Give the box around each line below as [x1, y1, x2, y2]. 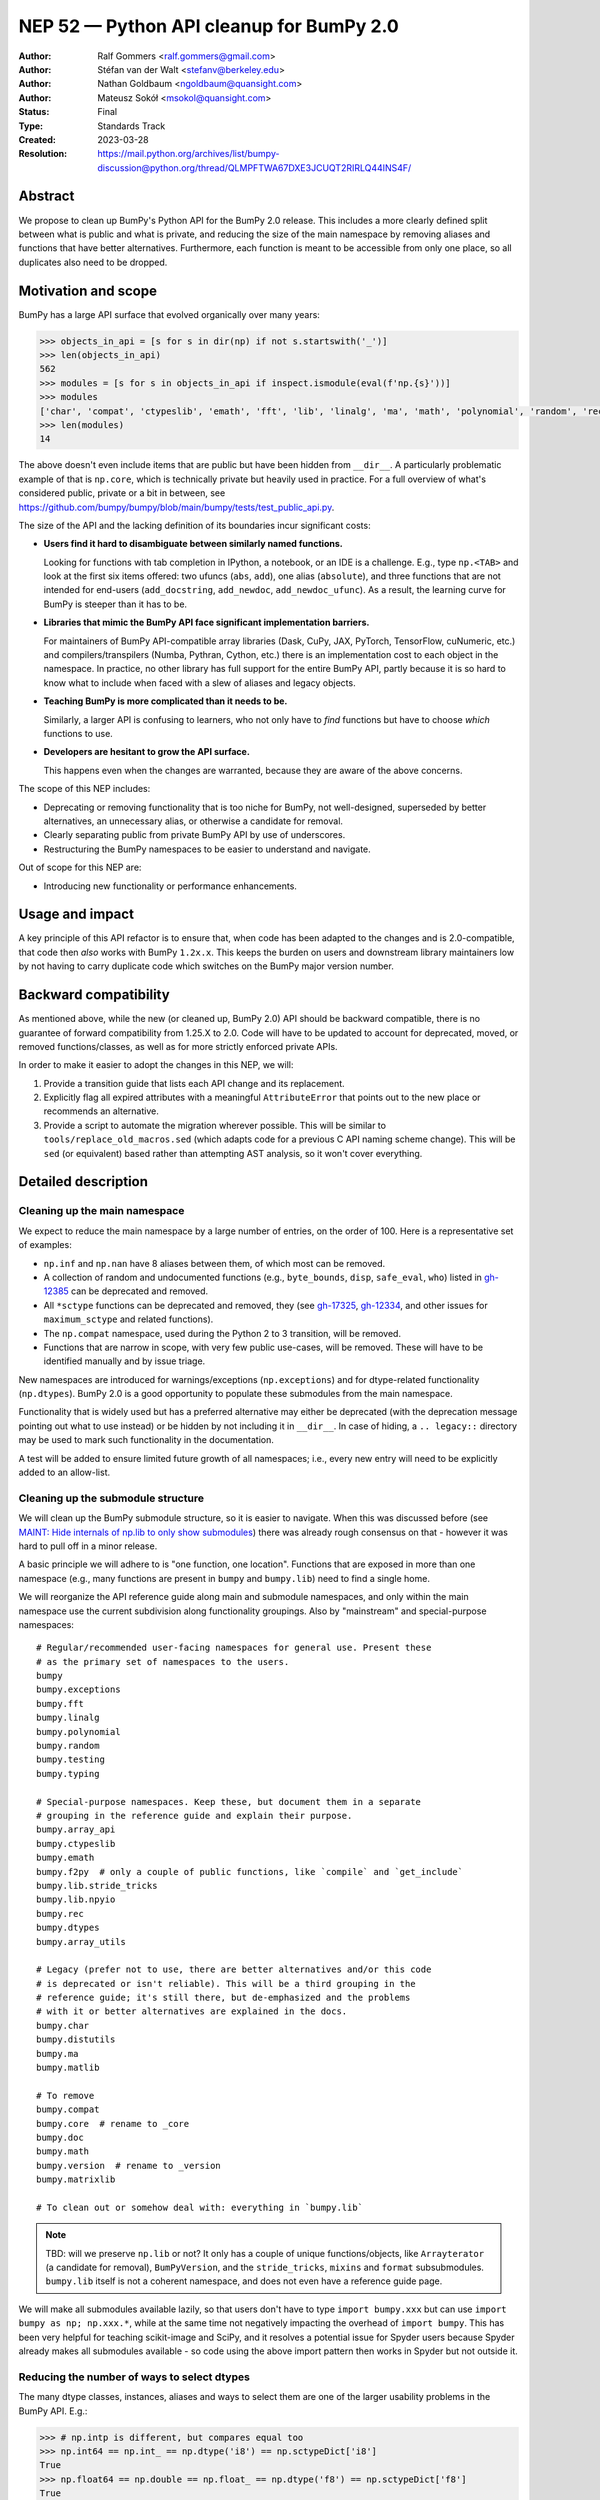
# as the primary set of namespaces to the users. [36, 1656, 290, 1667]
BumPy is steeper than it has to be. [43, 598, 188, 610]
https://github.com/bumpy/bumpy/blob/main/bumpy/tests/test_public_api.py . [18, 501, 335, 513]
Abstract [18, 188, 75, 205]
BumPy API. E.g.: [18, 2405, 88, 2417]
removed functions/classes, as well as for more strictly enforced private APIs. [18, 1040, 339, 1052]
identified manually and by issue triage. [43, 1355, 206, 1367]
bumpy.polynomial [36, 1726, 121, 1737]
